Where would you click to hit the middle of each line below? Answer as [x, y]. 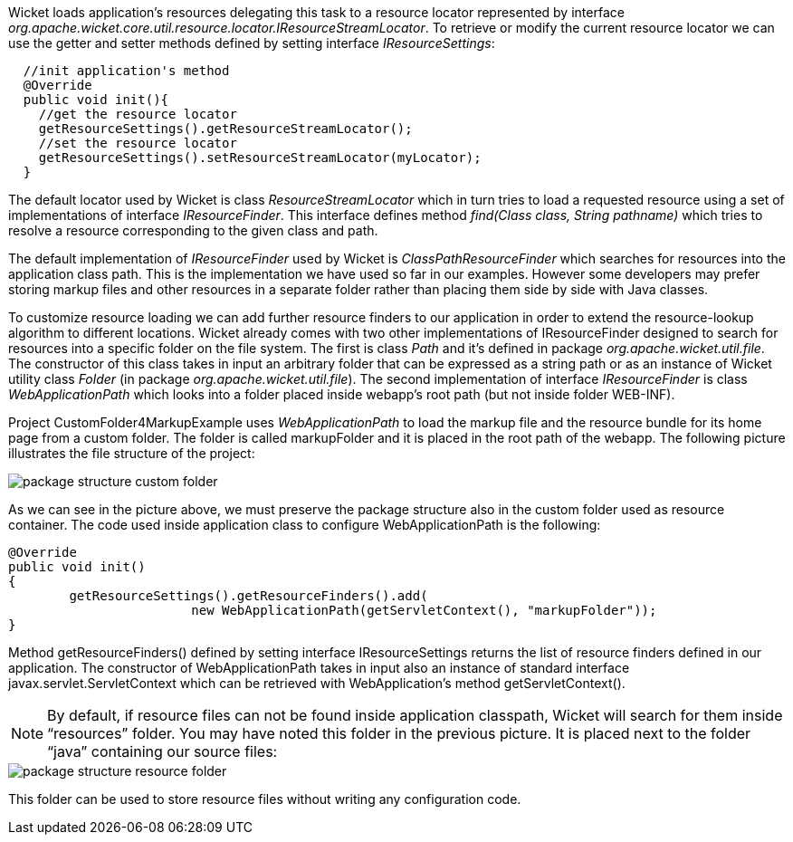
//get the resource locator [138, 114]
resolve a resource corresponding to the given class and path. [193, 230]
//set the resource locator [138, 143]
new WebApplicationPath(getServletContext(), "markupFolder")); [424, 610]
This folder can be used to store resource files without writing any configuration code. [265, 799]
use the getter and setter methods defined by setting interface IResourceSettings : [252, 43]
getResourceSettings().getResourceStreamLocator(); [225, 129]
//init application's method [126, 71]
